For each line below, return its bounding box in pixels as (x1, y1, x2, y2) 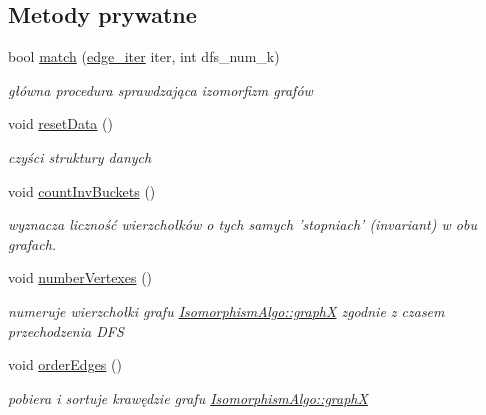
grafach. (8, 233, 57, 254)
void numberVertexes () (8, 267, 153, 288)
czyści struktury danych (8, 146, 152, 167)
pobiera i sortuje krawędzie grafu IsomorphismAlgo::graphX (8, 387, 368, 408)
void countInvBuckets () (8, 180, 156, 201)
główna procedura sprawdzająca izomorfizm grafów (8, 79, 313, 100)
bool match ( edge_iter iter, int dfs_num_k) (8, 46, 280, 67)
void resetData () (8, 113, 113, 134)
